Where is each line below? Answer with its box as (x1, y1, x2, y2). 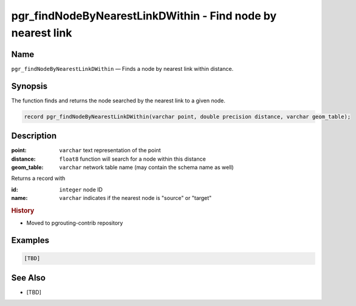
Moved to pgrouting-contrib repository (26, 219, 123, 227)
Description (11, 131, 57, 141)
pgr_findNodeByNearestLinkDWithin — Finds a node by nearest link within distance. (11, 65, 234, 72)
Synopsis (11, 81, 48, 91)
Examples (11, 235, 50, 245)
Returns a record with (11, 175, 66, 182)
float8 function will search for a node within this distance (59, 155, 206, 162)
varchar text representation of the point (59, 147, 161, 154)
